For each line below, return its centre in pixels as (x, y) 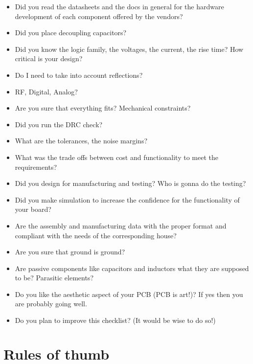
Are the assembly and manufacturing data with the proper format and (121, 225)
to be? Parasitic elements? (54, 278)
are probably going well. (51, 304)
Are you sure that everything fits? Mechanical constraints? (103, 108)
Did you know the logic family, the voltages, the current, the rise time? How (129, 49)
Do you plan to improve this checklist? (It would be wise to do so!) (115, 320)
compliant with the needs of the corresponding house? (96, 235)
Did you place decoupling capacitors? (71, 33)
